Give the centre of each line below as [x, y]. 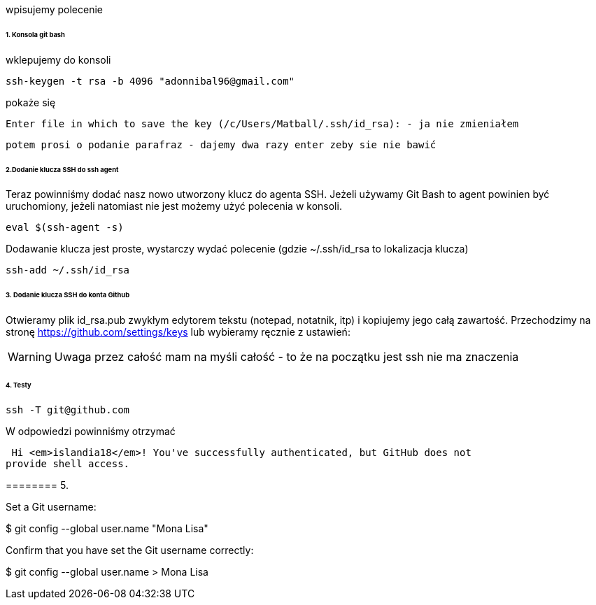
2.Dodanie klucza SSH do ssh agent [62, 169]
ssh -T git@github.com [68, 410]
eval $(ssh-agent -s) [65, 228]
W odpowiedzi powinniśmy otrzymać [91, 431]
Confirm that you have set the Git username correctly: [130, 550]
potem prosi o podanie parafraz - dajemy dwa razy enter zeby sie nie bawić [221, 144]
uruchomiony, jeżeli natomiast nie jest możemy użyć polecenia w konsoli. [174, 206]
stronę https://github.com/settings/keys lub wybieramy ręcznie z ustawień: [178, 332]
